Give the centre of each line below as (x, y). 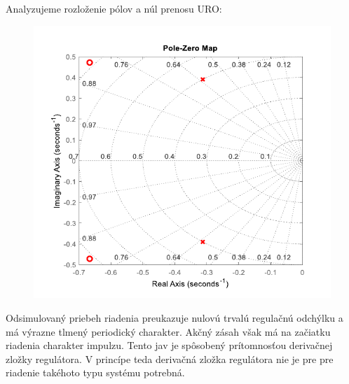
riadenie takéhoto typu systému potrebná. (95, 372)
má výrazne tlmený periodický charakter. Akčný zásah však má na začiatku (168, 331)
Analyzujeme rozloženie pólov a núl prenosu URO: (114, 8)
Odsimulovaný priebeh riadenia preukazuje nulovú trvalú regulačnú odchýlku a (174, 317)
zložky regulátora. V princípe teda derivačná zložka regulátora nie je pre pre (170, 358)
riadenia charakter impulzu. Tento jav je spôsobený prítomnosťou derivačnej (169, 345)
